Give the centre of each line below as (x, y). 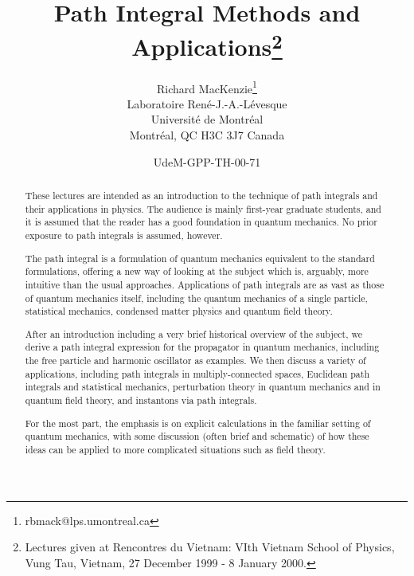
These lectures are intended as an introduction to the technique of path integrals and (201, 196)
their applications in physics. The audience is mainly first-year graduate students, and (203, 208)
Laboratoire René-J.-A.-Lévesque (207, 103)
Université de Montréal (207, 119)
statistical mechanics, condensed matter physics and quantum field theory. (179, 311)
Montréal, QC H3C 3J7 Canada (207, 135)
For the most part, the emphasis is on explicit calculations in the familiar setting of (198, 423)
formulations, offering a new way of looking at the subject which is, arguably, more (197, 271)
